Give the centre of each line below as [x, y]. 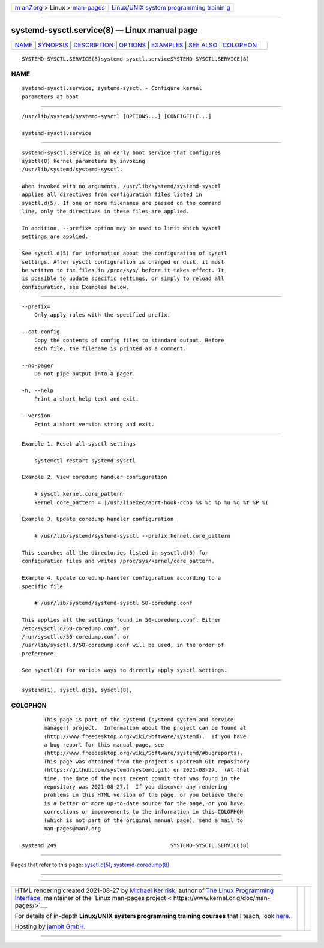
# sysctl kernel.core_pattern [78, 494]
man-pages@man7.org [73, 828]
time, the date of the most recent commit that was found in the [142, 778]
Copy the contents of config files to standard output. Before [129, 340]
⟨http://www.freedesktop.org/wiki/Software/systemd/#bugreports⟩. [144, 753]
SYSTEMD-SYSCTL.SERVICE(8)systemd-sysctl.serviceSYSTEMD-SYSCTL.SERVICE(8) [136, 59]
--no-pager [38, 365]
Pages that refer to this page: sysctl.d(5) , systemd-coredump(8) [90, 865]
